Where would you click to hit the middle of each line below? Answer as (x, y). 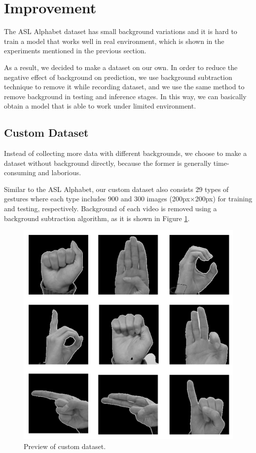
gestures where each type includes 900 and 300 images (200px (97, 199)
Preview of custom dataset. (65, 446)
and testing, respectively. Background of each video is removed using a (110, 208)
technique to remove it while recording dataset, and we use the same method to (124, 87)
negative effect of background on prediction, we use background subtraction (118, 77)
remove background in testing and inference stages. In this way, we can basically (125, 96)
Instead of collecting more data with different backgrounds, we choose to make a (126, 153)
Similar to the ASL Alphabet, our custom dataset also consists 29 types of (116, 189)
